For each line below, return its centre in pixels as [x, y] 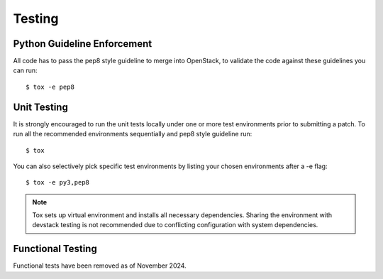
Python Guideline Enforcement [83, 44]
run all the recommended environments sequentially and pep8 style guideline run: [133, 134]
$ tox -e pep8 [50, 87]
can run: [26, 70]
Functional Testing [55, 249]
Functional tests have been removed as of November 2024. [100, 266]
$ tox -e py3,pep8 [58, 182]
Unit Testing [41, 107]
